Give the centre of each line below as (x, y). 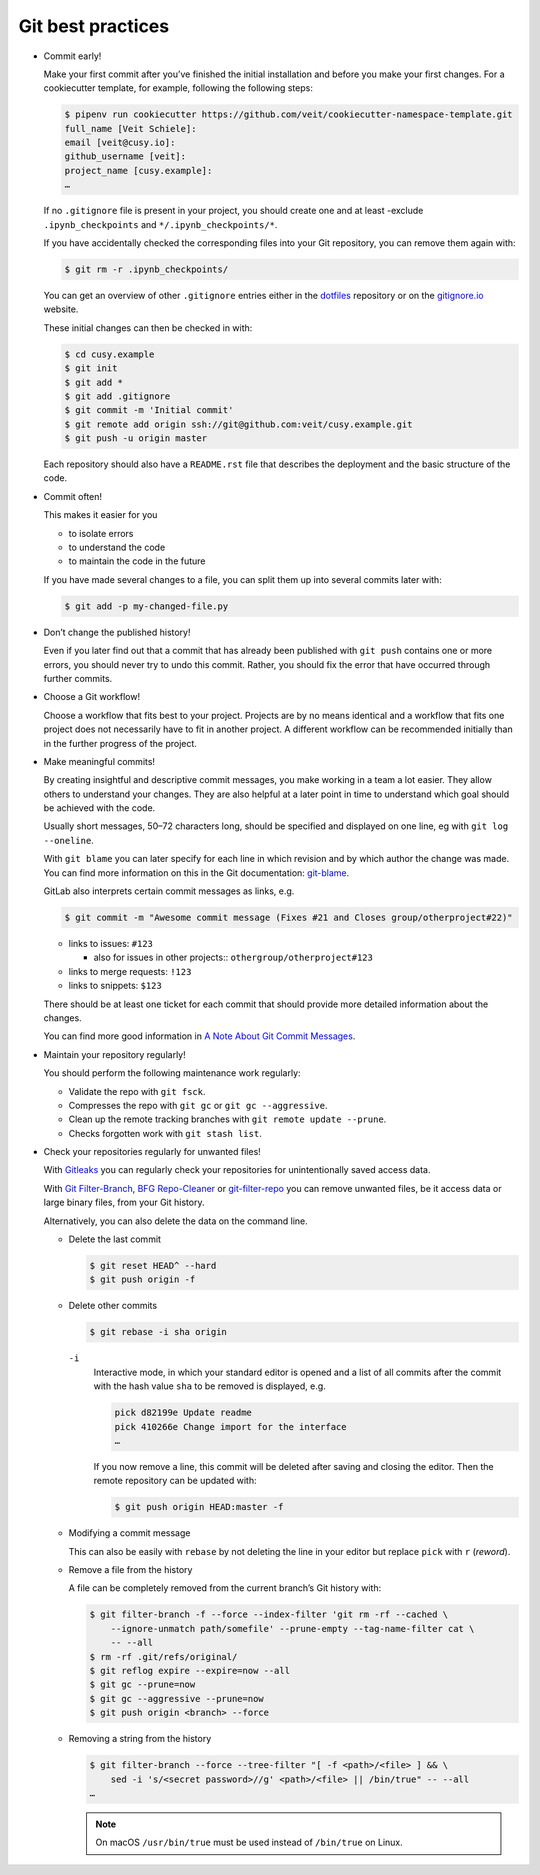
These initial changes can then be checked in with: (148, 327)
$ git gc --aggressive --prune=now (176, 1698)
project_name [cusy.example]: (138, 170)
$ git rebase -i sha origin (158, 1332)
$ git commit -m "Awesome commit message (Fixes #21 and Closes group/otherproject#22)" (289, 918)
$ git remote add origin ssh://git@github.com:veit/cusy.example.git (238, 424)
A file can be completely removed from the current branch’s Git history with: (225, 1588)
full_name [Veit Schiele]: (130, 128)
